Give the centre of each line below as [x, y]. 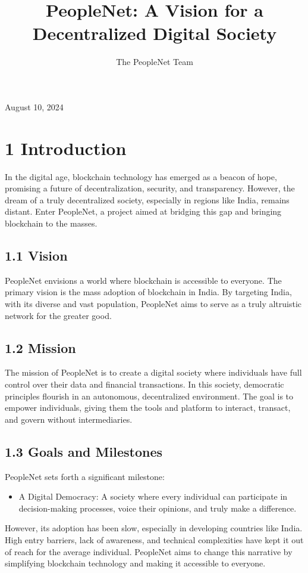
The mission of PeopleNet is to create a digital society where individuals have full [153, 372]
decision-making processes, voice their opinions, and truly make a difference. [158, 508]
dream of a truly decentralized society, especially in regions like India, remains [147, 199]
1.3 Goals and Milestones [84, 451]
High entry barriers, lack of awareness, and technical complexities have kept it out [154, 539]
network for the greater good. [58, 315]
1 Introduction [66, 148]
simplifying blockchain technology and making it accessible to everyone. [135, 563]
